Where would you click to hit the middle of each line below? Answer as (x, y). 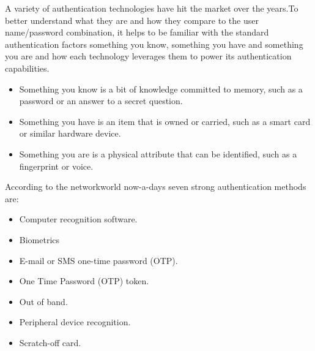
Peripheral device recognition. (75, 322)
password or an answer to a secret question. (101, 101)
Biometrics (39, 239)
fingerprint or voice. (56, 166)
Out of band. (43, 301)
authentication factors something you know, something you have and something (154, 44)
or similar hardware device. (70, 133)
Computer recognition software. (78, 219)
